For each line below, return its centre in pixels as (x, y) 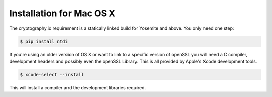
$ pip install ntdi (44, 41)
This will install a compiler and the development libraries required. (78, 87)
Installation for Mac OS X (62, 13)
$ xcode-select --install (52, 75)
